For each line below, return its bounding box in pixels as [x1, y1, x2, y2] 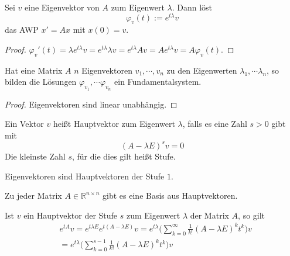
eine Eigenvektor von [25, 1, 100, 13]
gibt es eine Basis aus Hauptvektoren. [103, 189, 238, 202]
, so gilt [238, 209, 265, 221]
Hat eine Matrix [5, 64, 63, 76]
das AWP [5, 23, 39, 36]
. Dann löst [172, 1, 213, 13]
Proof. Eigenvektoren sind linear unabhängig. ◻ [5, 98, 178, 110]
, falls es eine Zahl [182, 117, 247, 130]
